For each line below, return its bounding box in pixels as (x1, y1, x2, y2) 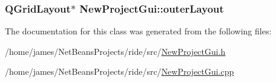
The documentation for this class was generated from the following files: (5, 25, 272, 37)
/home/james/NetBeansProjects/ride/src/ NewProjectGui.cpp (5, 65, 234, 78)
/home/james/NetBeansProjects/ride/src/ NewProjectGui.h (5, 45, 226, 57)
